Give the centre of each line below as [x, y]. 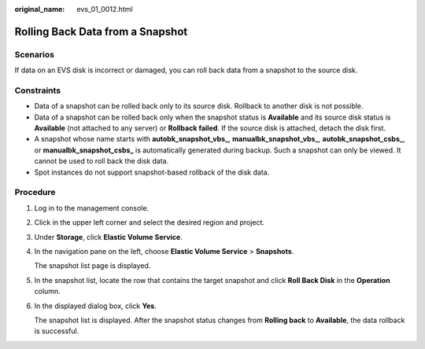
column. [47, 292]
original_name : [40, 9]
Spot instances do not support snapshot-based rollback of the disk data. [152, 172]
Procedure [35, 193]
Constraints [38, 90]
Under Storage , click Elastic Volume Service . [108, 237]
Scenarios [35, 54]
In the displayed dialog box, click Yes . [95, 306]
